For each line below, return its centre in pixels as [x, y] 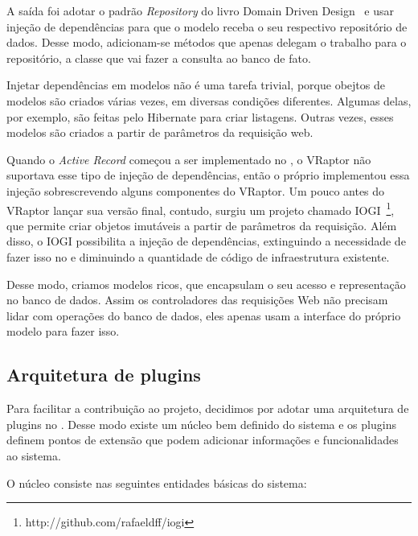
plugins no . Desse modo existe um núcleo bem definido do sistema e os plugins [201, 424]
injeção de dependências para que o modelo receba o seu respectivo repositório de [207, 26]
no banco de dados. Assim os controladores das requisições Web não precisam [197, 300]
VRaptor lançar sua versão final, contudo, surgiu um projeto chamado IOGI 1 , [201, 208]
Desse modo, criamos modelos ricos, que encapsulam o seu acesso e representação [206, 284]
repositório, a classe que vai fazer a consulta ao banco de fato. [159, 58]
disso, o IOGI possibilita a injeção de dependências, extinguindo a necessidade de [206, 241]
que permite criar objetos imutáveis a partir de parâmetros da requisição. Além [202, 225]
